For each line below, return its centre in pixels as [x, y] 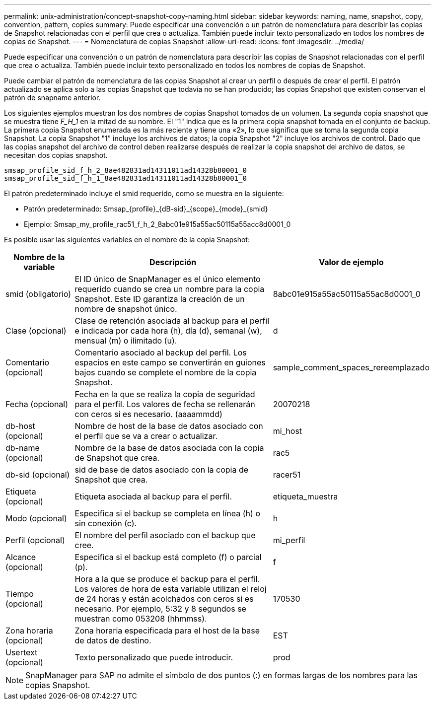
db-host [20, 426]
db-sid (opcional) [38, 475]
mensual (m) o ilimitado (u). [126, 341]
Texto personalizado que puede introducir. [154, 657]
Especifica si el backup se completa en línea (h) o [167, 513]
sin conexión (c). [106, 523]
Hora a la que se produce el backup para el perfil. [167, 579]
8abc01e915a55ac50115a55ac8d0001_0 [347, 294]
